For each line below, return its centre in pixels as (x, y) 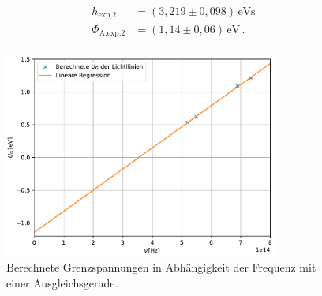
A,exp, (110, 33)
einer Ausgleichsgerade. (62, 282)
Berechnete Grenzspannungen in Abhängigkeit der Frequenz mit (161, 266)
